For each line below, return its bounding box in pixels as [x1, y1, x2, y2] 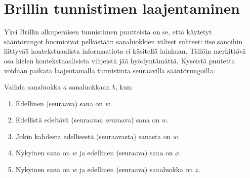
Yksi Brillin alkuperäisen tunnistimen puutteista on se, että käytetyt [4, 27, 212, 37]
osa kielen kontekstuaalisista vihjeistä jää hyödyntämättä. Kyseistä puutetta [4, 55, 235, 65]
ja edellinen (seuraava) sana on [79, 148, 173, 158]
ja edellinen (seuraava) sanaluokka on [79, 164, 193, 175]
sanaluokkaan [69, 82, 110, 92]
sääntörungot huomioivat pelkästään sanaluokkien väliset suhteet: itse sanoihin [4, 36, 243, 46]
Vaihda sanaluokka [4, 82, 61, 92]
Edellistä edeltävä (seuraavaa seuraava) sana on [15, 115, 160, 125]
